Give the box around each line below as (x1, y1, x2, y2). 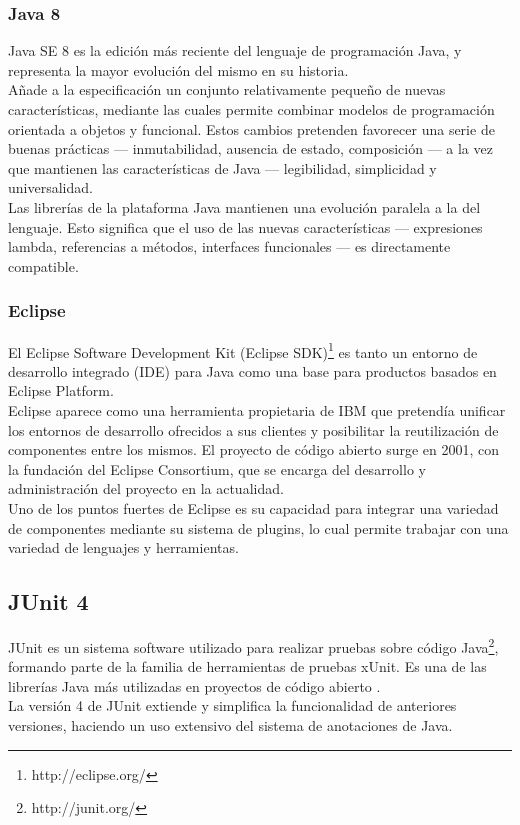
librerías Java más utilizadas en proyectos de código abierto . (8, 675, 381, 696)
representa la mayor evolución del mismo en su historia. (8, 59, 349, 80)
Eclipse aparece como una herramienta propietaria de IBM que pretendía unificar (8, 400, 506, 420)
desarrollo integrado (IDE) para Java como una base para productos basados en (8, 360, 497, 381)
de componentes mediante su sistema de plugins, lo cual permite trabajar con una (8, 517, 509, 538)
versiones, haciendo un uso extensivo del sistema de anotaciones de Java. (8, 714, 453, 735)
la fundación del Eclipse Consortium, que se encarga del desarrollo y (8, 458, 426, 479)
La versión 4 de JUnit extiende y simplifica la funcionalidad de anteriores (8, 695, 457, 716)
